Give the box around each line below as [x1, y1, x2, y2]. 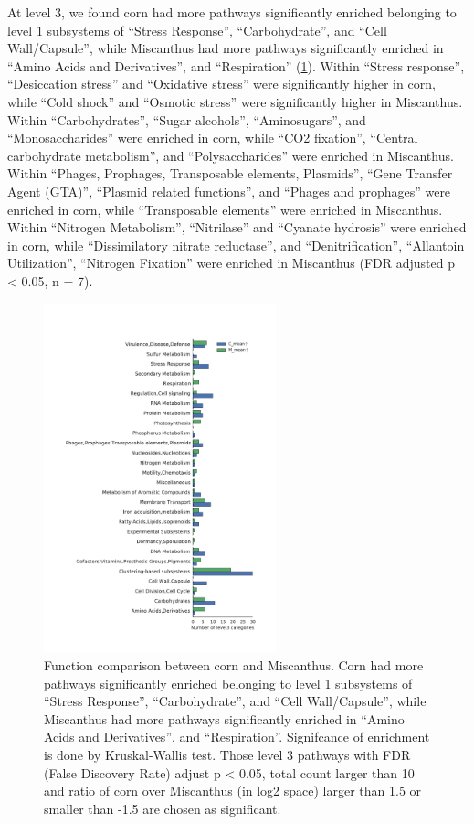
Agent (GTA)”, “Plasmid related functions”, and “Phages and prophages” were [7, 181, 451, 200]
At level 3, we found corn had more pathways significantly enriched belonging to [7, 3, 457, 21]
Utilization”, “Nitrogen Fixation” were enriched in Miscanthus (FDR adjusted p [7, 253, 455, 273]
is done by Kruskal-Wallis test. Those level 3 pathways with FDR [44, 745, 411, 765]
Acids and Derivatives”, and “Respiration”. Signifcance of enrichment [44, 727, 430, 746]
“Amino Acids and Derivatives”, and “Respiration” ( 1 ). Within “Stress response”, [7, 56, 465, 75]
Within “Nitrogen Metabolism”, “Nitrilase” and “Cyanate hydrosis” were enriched [7, 218, 467, 237]
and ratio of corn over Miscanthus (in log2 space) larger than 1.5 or [44, 781, 422, 800]
